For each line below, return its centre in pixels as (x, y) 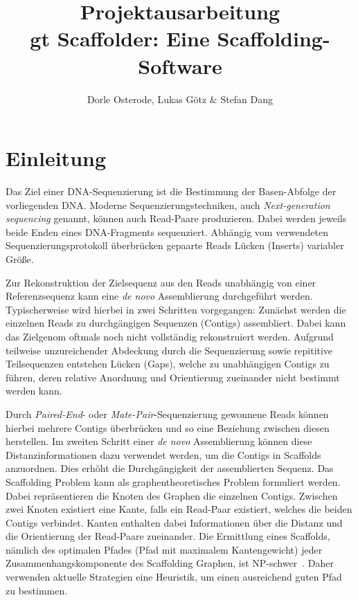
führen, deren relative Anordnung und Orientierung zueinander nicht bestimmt (173, 377)
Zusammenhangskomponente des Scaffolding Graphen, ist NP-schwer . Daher (170, 563)
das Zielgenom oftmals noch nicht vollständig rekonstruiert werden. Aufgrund (170, 336)
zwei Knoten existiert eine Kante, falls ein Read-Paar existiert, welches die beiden (179, 509)
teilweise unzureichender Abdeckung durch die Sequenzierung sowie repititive (169, 350)
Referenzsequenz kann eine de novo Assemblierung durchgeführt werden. (159, 296)
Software (180, 65)
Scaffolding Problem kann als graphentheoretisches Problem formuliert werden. (173, 481)
